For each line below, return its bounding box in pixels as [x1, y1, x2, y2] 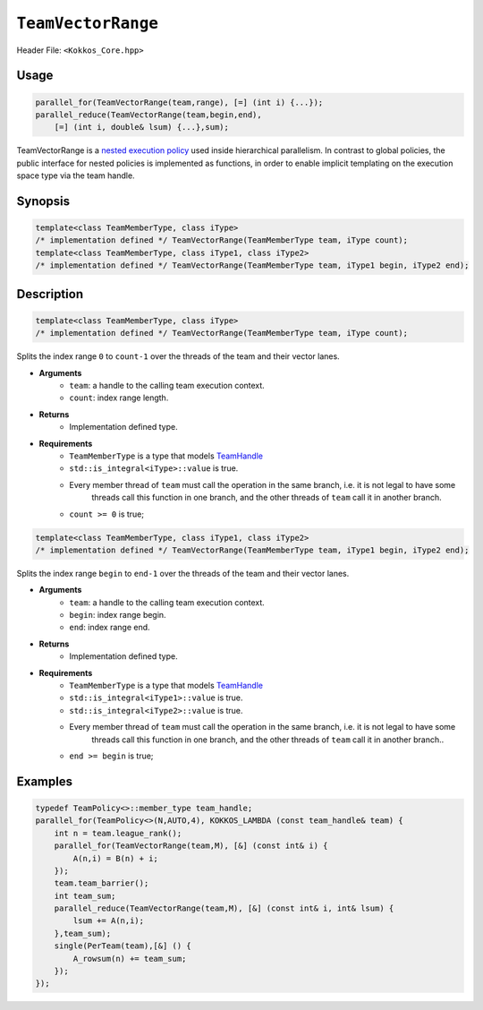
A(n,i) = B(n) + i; [72, 853, 158, 863]
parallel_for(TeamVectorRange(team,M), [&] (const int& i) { [54, 841, 328, 851]
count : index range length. [69, 392, 169, 403]
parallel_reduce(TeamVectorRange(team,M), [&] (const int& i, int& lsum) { [54, 903, 394, 913]
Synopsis [16, 193, 71, 209]
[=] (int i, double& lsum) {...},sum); [54, 122, 230, 133]
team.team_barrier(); [54, 878, 149, 888]
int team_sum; [54, 891, 116, 901]
